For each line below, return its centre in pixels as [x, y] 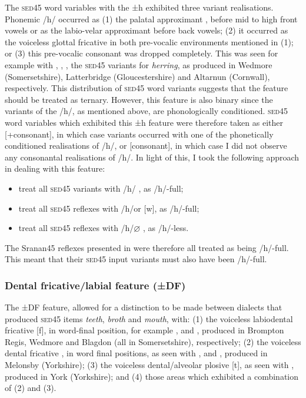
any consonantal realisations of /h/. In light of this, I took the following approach [152, 157]
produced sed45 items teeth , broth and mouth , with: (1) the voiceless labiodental [149, 318]
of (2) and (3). [31, 388]
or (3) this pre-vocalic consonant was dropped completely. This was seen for [142, 53]
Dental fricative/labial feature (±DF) [95, 285]
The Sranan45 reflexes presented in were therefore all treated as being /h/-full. [147, 247]
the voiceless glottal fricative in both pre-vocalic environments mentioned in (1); [149, 41]
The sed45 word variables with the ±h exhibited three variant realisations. [139, 7]
